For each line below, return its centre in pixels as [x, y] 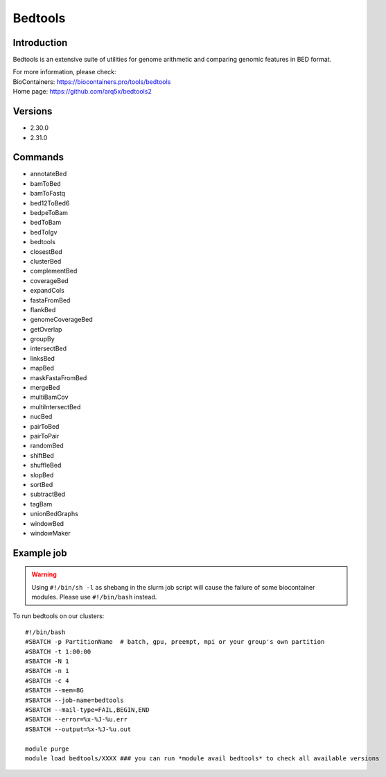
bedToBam [46, 223]
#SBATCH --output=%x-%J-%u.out [78, 729]
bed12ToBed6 [50, 203]
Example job [40, 553]
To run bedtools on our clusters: [59, 616]
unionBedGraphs [54, 514]
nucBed [41, 417]
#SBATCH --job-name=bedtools [74, 700]
